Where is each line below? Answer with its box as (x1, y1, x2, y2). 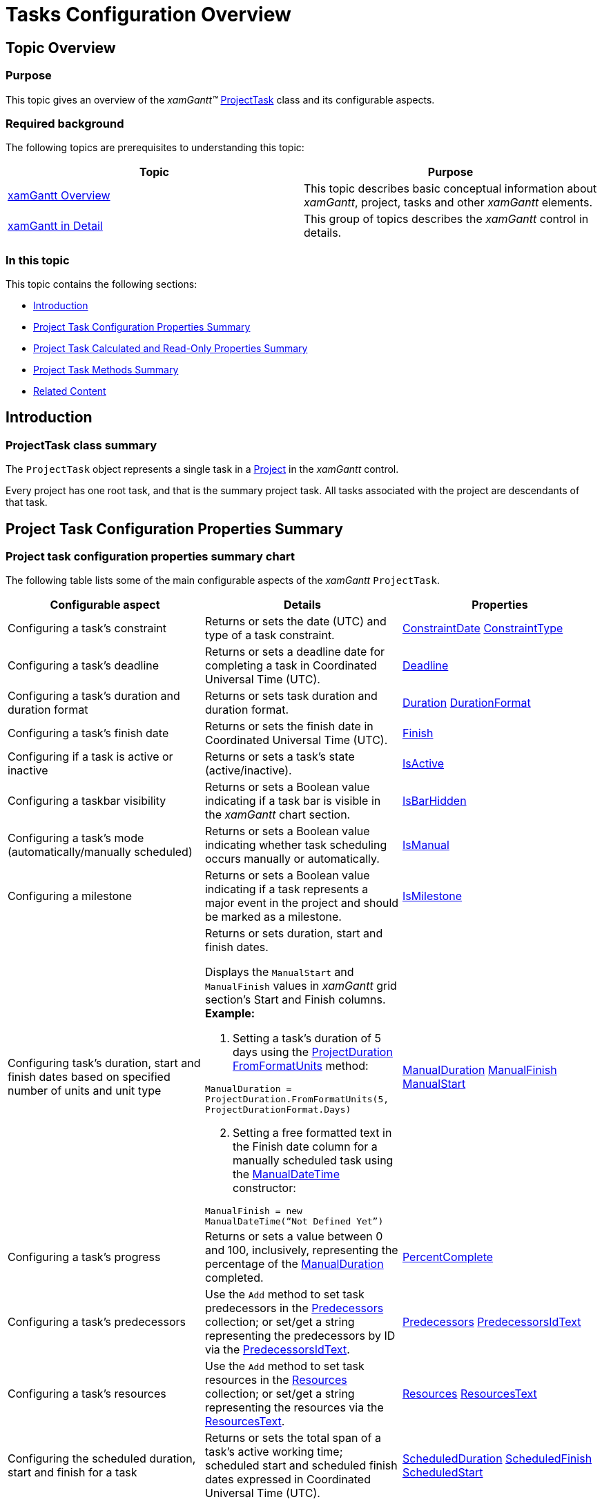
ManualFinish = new (204, 1206, 302, 1217)
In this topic (6, 253, 70, 267)
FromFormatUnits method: (232, 1059, 369, 1073)
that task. (6, 496, 48, 509)
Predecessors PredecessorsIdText (402, 1315, 581, 1329)
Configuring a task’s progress (8, 1250, 161, 1264)
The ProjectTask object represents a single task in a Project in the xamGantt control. (6, 463, 399, 476)
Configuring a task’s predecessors (8, 1315, 186, 1329)
